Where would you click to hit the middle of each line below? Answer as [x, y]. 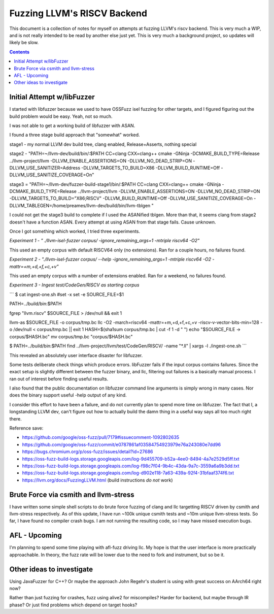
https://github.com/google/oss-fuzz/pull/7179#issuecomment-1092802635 [101, 437]
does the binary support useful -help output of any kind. [68, 395]
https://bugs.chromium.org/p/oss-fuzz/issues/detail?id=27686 [88, 451]
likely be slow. [24, 43]
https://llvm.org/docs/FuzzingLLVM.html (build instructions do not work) [97, 480]
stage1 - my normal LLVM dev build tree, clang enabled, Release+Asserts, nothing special [103, 144]
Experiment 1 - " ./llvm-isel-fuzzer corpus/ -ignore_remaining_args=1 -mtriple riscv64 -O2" [105, 241]
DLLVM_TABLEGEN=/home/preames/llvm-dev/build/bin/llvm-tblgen [80, 205]
